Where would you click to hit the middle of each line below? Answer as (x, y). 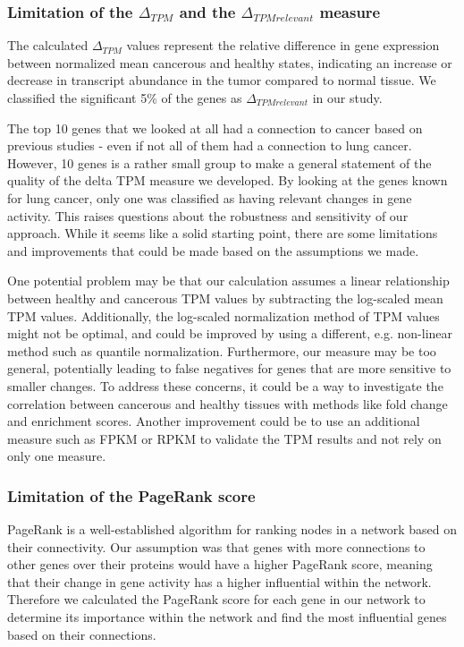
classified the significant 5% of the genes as (125, 98)
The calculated (48, 45)
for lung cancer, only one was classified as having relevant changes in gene (210, 197)
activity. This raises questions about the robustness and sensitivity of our (208, 215)
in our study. (347, 98)
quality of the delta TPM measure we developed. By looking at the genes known (228, 180)
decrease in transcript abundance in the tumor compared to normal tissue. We (222, 80)
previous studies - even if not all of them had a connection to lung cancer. (210, 145)
